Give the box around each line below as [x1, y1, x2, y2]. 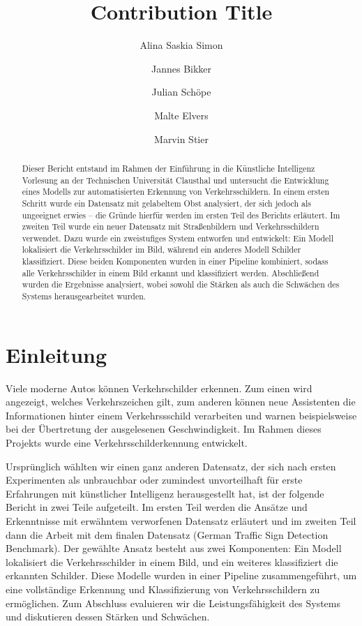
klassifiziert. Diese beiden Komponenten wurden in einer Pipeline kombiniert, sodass [22, 255, 329, 267]
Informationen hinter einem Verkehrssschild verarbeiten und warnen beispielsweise [6, 408, 357, 422]
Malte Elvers [154, 107, 209, 122]
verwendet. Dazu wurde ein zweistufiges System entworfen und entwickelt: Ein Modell [22, 232, 333, 244]
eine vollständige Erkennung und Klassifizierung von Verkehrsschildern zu [6, 582, 320, 597]
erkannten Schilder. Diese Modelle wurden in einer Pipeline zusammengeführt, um [6, 568, 357, 583]
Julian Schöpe [151, 84, 211, 99]
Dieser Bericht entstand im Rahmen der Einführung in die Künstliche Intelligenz [22, 162, 315, 174]
